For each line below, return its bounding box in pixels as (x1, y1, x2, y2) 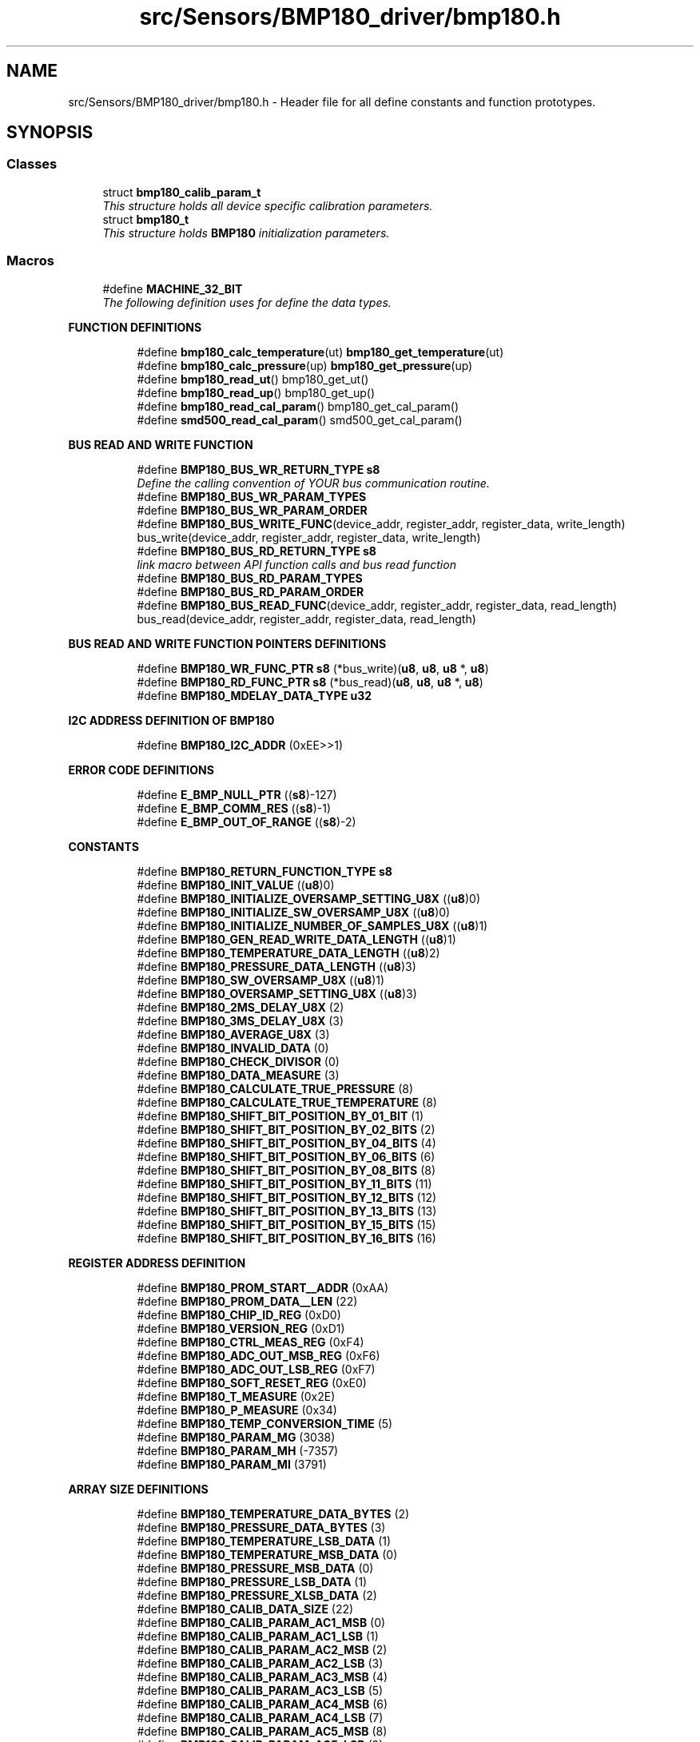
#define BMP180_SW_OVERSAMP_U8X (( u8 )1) (137, 972, 385, 987)
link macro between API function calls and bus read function (137, 557, 456, 571)
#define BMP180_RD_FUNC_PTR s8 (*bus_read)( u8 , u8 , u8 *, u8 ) (137, 674, 483, 689)
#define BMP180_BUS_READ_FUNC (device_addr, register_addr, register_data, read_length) (137, 598, 618, 612)
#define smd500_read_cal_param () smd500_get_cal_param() (137, 412, 463, 427)
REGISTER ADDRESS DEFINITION (68, 1255, 246, 1270)
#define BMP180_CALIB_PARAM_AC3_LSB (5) (137, 1683, 384, 1697)
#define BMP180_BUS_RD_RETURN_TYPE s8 (137, 543, 376, 558)
